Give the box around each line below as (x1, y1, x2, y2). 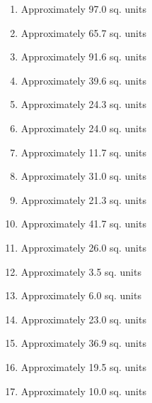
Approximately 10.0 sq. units (21, 383, 146, 398)
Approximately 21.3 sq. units (21, 192, 146, 207)
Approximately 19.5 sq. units (21, 359, 146, 374)
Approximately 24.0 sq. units (21, 120, 146, 135)
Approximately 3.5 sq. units (21, 264, 141, 279)
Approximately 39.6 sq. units (21, 72, 146, 87)
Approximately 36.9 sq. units (21, 335, 146, 350)
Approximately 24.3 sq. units (21, 97, 146, 112)
